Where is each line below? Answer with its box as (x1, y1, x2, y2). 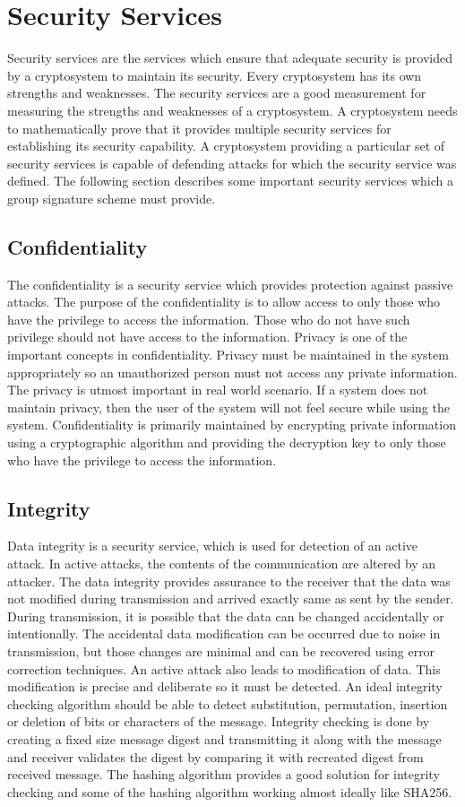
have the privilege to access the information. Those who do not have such (7, 309, 410, 328)
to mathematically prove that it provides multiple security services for (7, 118, 392, 137)
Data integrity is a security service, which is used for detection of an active (7, 536, 418, 555)
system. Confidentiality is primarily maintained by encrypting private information (7, 415, 456, 434)
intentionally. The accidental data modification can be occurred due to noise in (7, 624, 441, 643)
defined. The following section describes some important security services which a (7, 171, 454, 190)
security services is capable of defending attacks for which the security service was (7, 153, 457, 172)
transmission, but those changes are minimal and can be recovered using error (7, 641, 435, 660)
